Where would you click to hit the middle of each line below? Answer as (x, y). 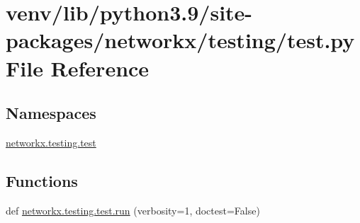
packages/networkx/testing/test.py (180, 40)
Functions (42, 180)
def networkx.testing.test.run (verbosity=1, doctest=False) (133, 210)
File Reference (78, 68)
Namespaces (51, 113)
